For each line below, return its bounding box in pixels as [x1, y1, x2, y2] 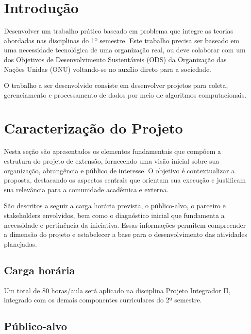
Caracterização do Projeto [4, 118, 183, 138]
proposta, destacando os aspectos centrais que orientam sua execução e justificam [4, 175, 246, 185]
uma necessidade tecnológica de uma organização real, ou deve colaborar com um [4, 45, 246, 55]
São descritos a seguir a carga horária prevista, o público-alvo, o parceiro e [4, 200, 226, 211]
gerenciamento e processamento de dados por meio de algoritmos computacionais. [4, 89, 247, 100]
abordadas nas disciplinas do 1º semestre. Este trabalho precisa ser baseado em [4, 35, 239, 45]
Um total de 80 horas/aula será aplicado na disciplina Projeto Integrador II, [4, 285, 231, 295]
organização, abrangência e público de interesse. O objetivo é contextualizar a [4, 165, 235, 175]
